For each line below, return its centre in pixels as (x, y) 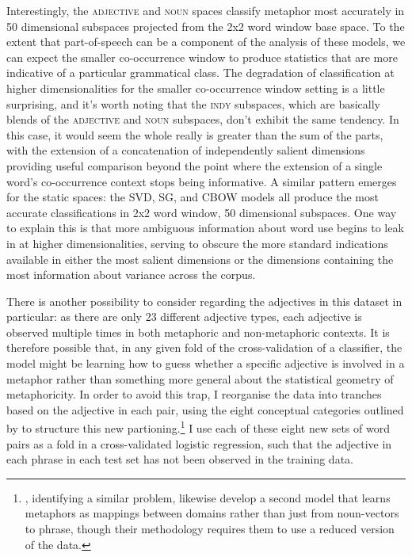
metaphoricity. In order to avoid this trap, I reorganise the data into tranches (194, 394)
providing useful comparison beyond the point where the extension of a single (195, 165)
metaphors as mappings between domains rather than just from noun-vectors (212, 513)
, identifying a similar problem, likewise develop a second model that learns (208, 497)
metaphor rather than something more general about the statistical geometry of (200, 378)
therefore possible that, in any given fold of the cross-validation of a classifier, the (204, 347)
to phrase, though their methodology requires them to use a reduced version (210, 529)
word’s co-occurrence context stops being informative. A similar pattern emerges (202, 181)
